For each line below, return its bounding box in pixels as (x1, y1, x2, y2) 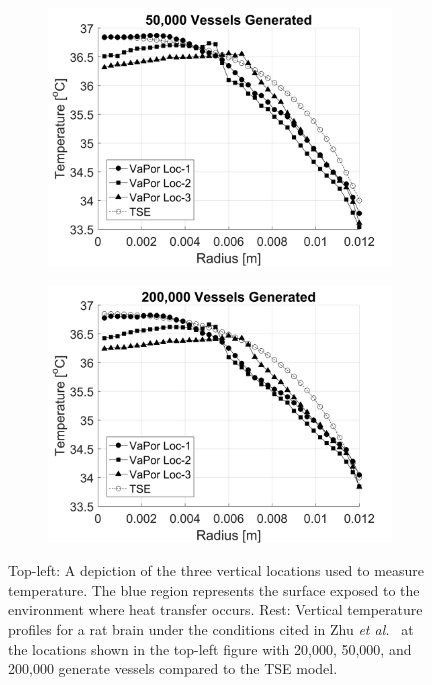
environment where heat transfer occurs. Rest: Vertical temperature (8, 599, 423, 620)
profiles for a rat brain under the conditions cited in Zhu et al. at (8, 618, 414, 639)
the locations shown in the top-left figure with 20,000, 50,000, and (8, 638, 412, 659)
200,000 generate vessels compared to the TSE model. (8, 658, 338, 679)
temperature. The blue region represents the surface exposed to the (8, 579, 420, 600)
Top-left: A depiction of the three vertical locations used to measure (8, 560, 425, 581)
